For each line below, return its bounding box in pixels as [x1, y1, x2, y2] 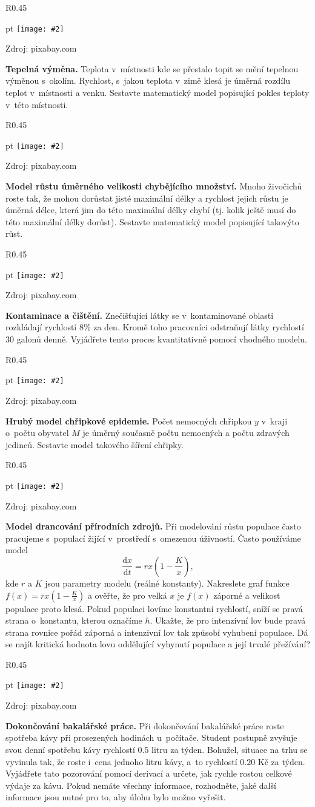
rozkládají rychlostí [5, 321, 77, 333]
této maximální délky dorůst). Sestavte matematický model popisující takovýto [5, 215, 299, 228]
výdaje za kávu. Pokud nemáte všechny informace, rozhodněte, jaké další [5, 778, 276, 791]
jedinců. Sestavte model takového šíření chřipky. [5, 438, 184, 451]
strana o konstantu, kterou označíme [5, 614, 142, 627]
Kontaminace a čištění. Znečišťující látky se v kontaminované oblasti [5, 308, 274, 321]
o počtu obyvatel [5, 426, 69, 439]
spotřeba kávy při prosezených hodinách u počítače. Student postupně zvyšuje [5, 731, 297, 744]
